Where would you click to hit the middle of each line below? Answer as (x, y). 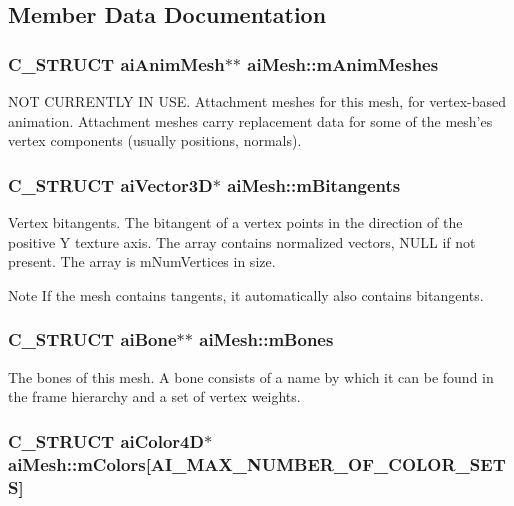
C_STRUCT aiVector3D (110, 184)
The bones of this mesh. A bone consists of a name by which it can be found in (251, 376)
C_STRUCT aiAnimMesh (116, 63)
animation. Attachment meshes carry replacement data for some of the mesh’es (250, 120)
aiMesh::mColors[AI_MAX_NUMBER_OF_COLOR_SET (257, 463)
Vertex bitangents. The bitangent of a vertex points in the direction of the (235, 222)
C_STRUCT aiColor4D (106, 440)
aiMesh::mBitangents (314, 184)
